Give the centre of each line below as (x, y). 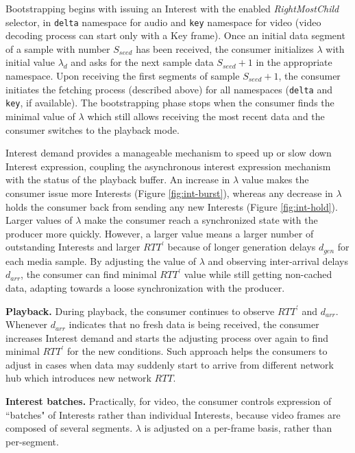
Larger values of (39, 220)
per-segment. (32, 441)
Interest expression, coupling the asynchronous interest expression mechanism (168, 166)
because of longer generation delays (242, 247)
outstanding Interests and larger (73, 247)
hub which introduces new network (78, 378)
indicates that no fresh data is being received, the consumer (194, 324)
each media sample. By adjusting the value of (101, 260)
